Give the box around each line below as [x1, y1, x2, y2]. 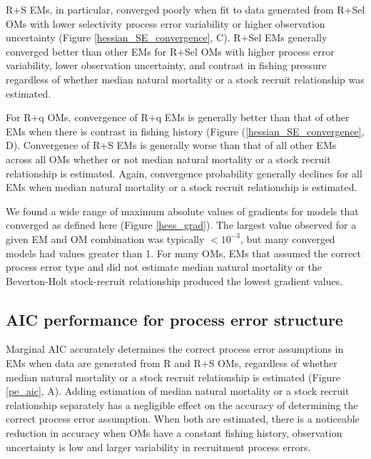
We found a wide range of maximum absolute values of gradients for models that [6, 203, 359, 218]
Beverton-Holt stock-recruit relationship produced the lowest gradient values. [6, 273, 343, 288]
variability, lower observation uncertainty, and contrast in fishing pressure [6, 58, 327, 73]
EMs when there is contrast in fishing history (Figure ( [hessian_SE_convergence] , [6, 123, 365, 138]
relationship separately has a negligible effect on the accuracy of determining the [6, 397, 358, 412]
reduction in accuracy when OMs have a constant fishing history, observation [6, 426, 342, 440]
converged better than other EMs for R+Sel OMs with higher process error [6, 43, 335, 58]
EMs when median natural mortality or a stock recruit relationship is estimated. [6, 180, 357, 195]
